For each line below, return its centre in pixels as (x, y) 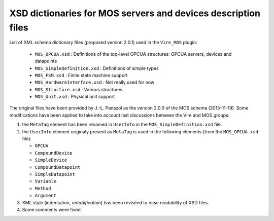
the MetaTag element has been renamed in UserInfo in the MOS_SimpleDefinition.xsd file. (122, 125)
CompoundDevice (54, 153)
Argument (46, 196)
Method (43, 188)
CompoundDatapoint (58, 167)
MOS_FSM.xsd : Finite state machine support (81, 75)
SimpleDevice (51, 160)
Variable (46, 181)
